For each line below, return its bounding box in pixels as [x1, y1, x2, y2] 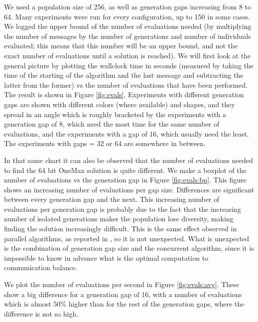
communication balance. [4, 262, 78, 273]
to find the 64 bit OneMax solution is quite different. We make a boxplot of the [4, 164, 247, 175]
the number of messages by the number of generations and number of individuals [4, 30, 251, 41]
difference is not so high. [4, 308, 79, 319]
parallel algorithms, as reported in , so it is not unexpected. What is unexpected [4, 233, 250, 243]
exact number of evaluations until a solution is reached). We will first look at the [4, 50, 251, 60]
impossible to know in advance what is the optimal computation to [4, 252, 209, 263]
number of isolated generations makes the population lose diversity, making [4, 213, 234, 224]
